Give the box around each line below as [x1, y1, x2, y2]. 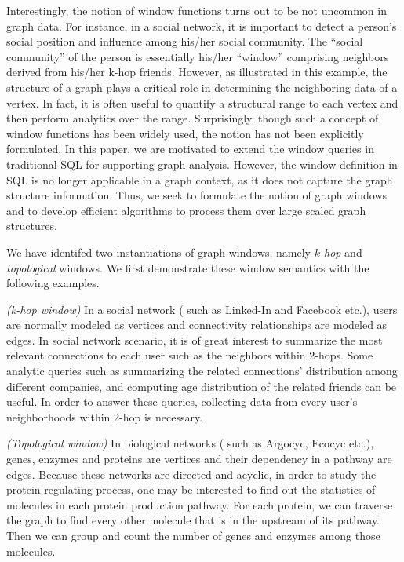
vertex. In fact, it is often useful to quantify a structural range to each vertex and [6, 94, 399, 111]
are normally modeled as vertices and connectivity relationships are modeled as [6, 316, 388, 333]
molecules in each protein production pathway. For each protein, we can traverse [6, 496, 393, 513]
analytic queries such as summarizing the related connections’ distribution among [6, 363, 398, 379]
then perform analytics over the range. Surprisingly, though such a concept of [6, 110, 379, 126]
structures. [6, 217, 57, 234]
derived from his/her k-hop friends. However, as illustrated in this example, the [6, 64, 388, 80]
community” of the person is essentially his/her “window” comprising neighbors [6, 48, 389, 64]
